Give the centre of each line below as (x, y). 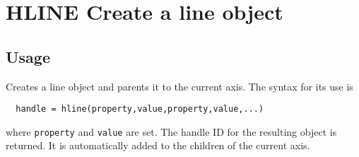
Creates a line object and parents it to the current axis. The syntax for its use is (179, 86)
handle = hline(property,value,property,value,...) (140, 109)
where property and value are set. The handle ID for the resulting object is (171, 131)
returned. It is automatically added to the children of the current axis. (158, 145)
